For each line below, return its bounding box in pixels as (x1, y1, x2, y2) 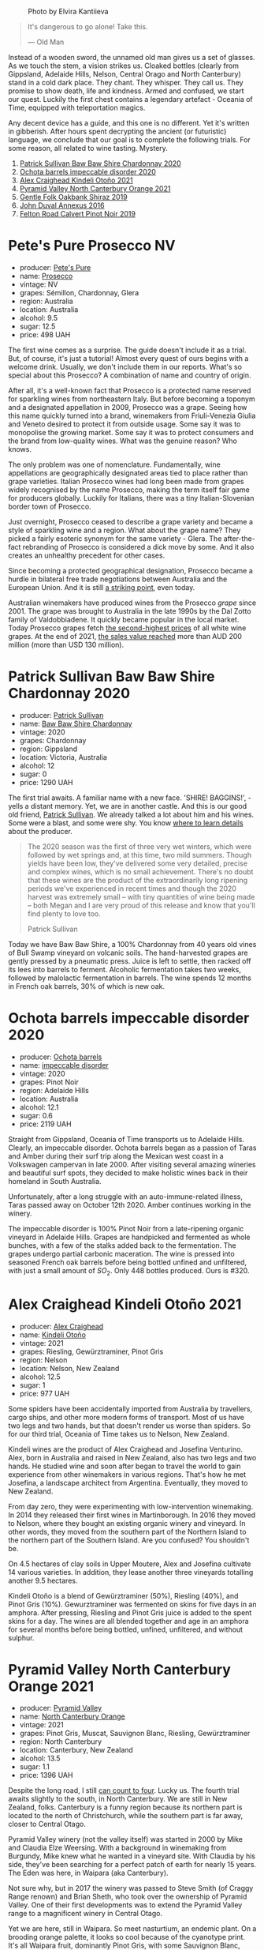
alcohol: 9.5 (19, 313, 58, 322)
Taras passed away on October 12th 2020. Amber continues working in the (8, 1200, 251, 1209)
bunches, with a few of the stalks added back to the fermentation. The (8, 1240, 236, 1250)
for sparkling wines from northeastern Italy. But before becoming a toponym (8, 394, 255, 404)
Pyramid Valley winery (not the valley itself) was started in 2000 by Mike (8, 1835, 243, 1844)
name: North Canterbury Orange (19, 1711, 126, 1721)
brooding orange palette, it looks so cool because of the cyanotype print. (8, 1933, 246, 1942)
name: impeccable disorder (19, 1060, 109, 1069)
